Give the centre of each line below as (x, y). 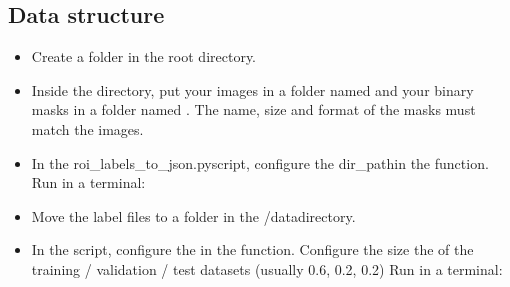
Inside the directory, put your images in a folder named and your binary (252, 89)
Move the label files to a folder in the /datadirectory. (193, 215)
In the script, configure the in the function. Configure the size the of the (252, 249)
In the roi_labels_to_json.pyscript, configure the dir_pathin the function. (260, 162)
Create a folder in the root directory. (144, 56)
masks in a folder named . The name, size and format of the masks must (253, 109)
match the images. (87, 128)
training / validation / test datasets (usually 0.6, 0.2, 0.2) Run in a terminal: (267, 268)
